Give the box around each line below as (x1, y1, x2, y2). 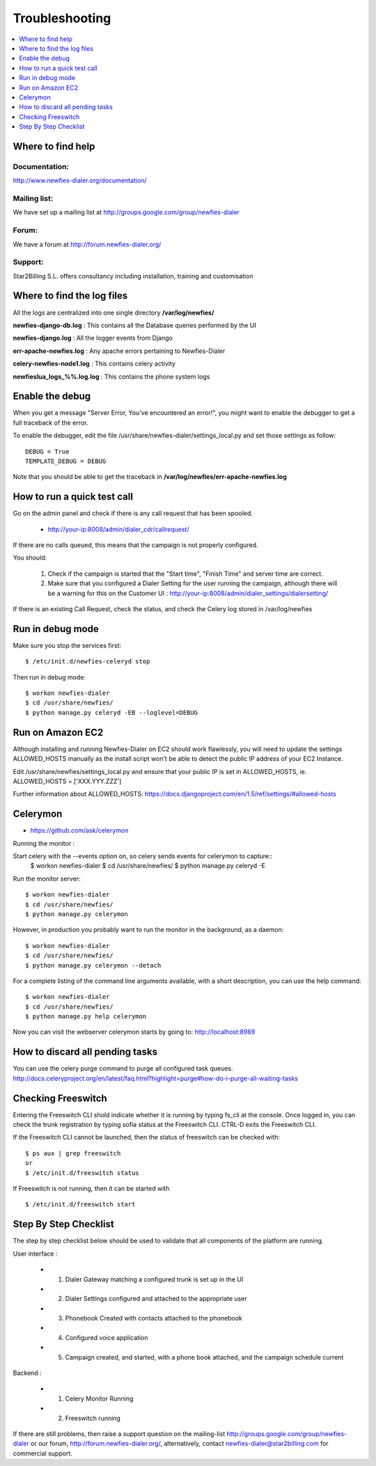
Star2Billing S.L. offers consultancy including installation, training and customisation (13, 271, 253, 280)
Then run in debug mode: (13, 672, 86, 681)
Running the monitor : (13, 839, 75, 847)
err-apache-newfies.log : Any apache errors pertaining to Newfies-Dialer (13, 347, 226, 355)
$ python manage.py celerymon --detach (25, 961, 162, 969)
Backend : (13, 1369, 42, 1378)
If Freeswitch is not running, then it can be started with (13, 1184, 170, 1193)
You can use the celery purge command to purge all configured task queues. (13, 1064, 233, 1073)
